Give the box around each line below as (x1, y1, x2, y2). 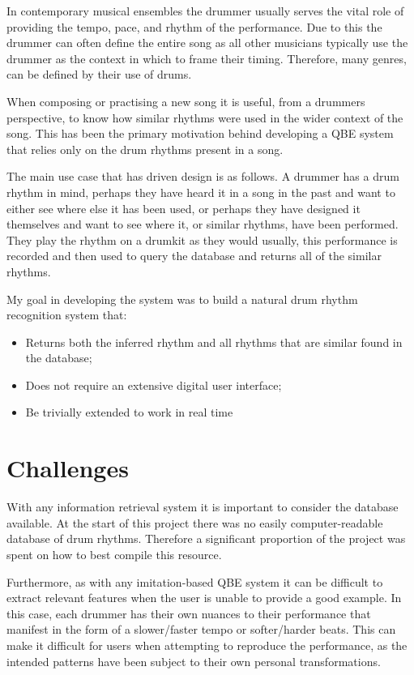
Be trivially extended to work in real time (25, 404, 233, 421)
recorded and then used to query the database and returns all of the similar (6, 247, 382, 264)
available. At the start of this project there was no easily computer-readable (6, 514, 383, 531)
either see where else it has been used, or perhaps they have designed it (6, 199, 361, 216)
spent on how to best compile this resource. (6, 545, 222, 562)
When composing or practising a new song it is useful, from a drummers (6, 92, 365, 109)
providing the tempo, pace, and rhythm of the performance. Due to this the (6, 18, 382, 35)
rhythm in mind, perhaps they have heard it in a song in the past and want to (6, 183, 395, 200)
